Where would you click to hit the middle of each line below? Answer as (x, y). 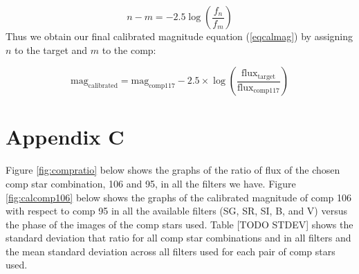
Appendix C (65, 137)
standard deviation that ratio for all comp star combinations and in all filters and (178, 238)
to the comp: (129, 49)
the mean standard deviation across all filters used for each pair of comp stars (171, 251)
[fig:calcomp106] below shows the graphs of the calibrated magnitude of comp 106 (179, 197)
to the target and (51, 49)
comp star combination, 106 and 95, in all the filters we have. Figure (151, 183)
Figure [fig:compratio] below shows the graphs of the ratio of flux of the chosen (173, 170)
